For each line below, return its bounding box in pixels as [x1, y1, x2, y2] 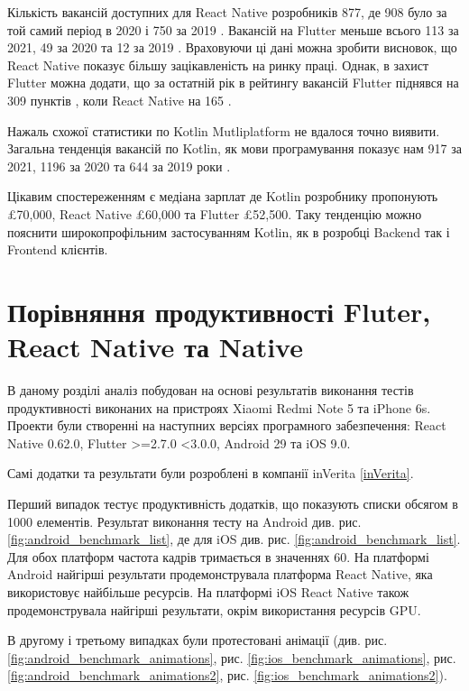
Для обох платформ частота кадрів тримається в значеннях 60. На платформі [7, 547, 429, 566]
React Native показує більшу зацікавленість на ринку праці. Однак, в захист [7, 55, 429, 74]
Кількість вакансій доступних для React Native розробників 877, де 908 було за [7, 3, 447, 21]
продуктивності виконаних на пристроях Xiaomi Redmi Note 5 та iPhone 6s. [7, 398, 431, 417]
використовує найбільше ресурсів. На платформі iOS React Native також [7, 582, 409, 601]
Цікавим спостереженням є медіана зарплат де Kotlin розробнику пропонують [7, 187, 438, 206]
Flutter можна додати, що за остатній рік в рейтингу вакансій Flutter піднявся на [7, 73, 459, 92]
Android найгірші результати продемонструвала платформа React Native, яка [7, 565, 433, 584]
